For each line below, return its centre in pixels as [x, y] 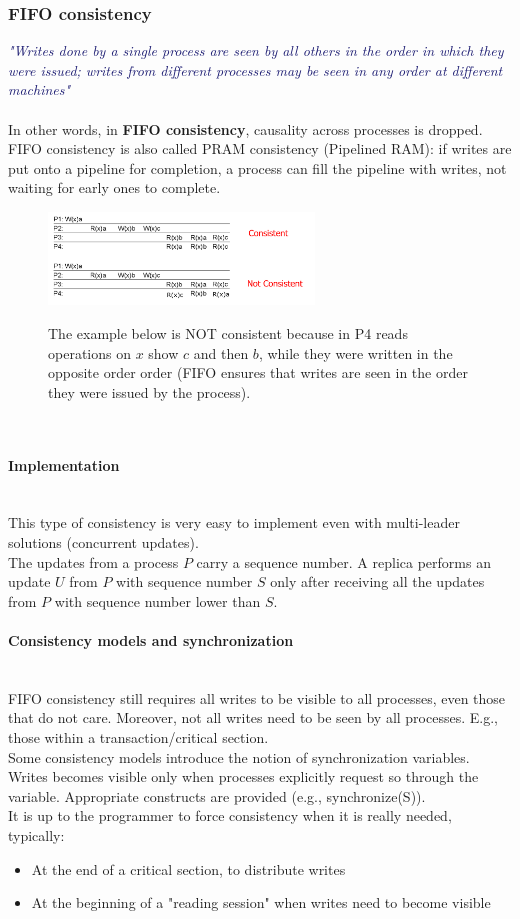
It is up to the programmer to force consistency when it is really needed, [230, 815]
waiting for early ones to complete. [114, 187]
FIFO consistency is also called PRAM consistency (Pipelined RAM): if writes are [260, 148]
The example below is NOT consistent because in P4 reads [228, 333]
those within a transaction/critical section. [138, 736]
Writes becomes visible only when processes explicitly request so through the [243, 776]
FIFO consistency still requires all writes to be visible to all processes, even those [257, 697]
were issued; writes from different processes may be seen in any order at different [255, 69]
